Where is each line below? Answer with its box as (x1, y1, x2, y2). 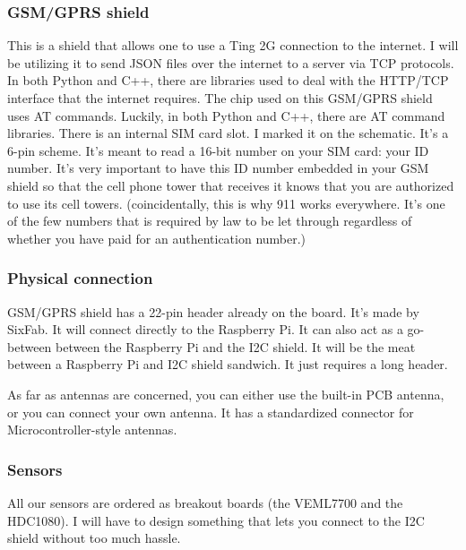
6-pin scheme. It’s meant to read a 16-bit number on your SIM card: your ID (7, 141, 429, 159)
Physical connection (7, 267, 153, 289)
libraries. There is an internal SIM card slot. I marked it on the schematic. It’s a (7, 124, 449, 142)
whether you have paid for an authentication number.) (7, 228, 306, 247)
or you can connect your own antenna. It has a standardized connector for (7, 402, 414, 421)
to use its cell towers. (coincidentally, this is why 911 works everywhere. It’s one (7, 193, 445, 212)
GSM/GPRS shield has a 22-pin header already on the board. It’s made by (7, 302, 419, 321)
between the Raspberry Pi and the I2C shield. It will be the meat (56, 337, 416, 356)
